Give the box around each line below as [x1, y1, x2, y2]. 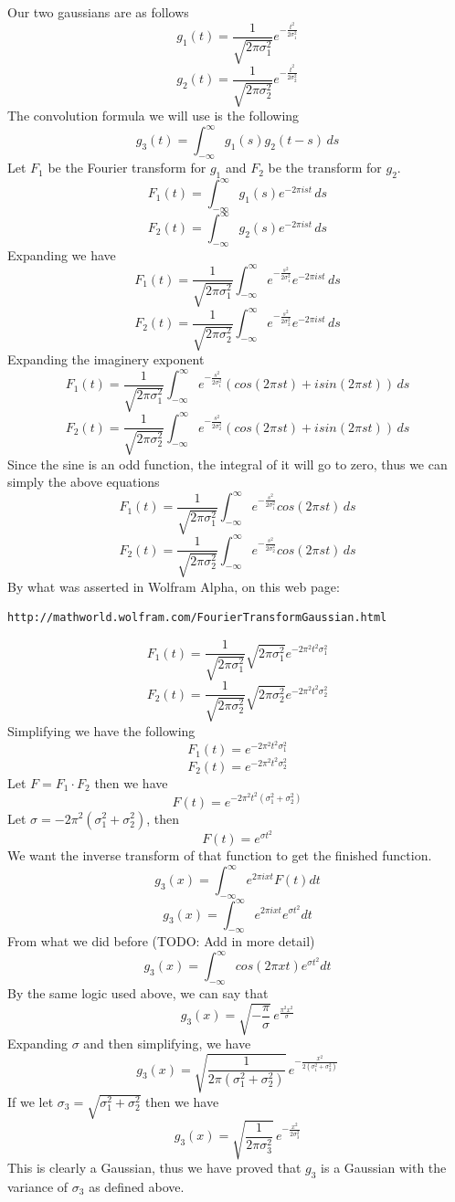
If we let [7, 1091, 54, 1111]
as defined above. [89, 1176, 185, 1196]
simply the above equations [7, 472, 160, 491]
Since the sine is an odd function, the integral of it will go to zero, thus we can [7, 454, 448, 473]
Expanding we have [7, 245, 116, 264]
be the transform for [268, 158, 382, 177]
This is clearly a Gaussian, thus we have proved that [7, 1158, 302, 1177]
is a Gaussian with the [321, 1158, 447, 1177]
